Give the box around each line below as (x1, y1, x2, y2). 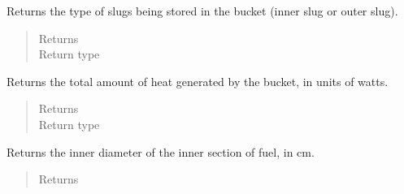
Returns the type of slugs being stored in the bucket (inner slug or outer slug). (7, 2, 398, 19)
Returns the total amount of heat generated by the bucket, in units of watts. (7, 72, 389, 89)
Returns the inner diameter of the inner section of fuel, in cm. (7, 143, 315, 160)
